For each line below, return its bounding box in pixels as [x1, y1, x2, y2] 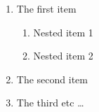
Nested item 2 [33, 48, 93, 63]
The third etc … [16, 95, 84, 110]
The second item [16, 71, 88, 86]
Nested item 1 [33, 24, 93, 39]
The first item [16, 1, 77, 15]
